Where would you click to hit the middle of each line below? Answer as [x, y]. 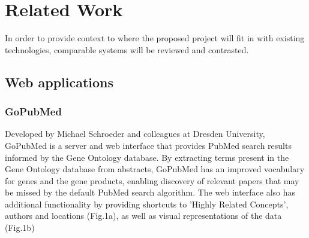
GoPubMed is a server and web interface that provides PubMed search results [148, 145]
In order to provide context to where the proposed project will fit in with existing [155, 38]
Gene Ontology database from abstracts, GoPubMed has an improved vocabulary [155, 169]
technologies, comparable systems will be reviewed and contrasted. [127, 49]
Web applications [59, 82]
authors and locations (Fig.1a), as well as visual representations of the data [143, 216]
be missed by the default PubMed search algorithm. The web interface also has [150, 192]
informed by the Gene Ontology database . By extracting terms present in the [147, 157]
